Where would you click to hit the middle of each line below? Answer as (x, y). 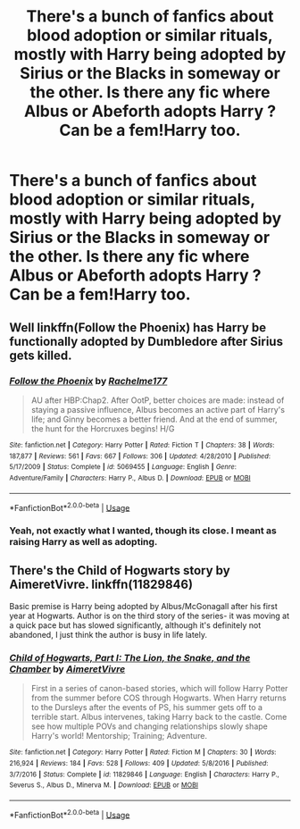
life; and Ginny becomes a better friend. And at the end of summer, (154, 419)
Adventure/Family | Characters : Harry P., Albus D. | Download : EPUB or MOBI (130, 478)
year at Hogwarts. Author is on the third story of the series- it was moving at (150, 615)
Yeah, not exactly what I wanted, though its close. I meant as (143, 531)
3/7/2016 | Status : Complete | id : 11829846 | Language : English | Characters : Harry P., (144, 775)
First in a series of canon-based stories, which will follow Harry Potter (159, 689)
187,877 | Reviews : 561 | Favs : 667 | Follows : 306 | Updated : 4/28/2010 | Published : (140, 456)
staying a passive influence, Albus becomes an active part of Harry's (158, 409)
